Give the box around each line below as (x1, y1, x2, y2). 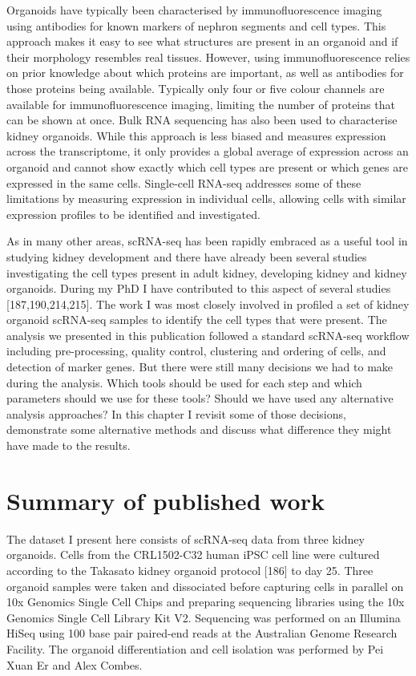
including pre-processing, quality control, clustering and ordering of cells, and (6, 342, 386, 359)
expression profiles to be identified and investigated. (6, 205, 261, 222)
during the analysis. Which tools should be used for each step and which (6, 374, 362, 391)
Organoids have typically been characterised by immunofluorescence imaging (6, 2, 382, 18)
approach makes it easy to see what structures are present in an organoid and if (6, 33, 398, 50)
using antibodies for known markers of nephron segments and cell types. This (6, 17, 386, 34)
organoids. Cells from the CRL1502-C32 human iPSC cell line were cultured (6, 546, 380, 563)
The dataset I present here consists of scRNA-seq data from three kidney (6, 530, 365, 547)
